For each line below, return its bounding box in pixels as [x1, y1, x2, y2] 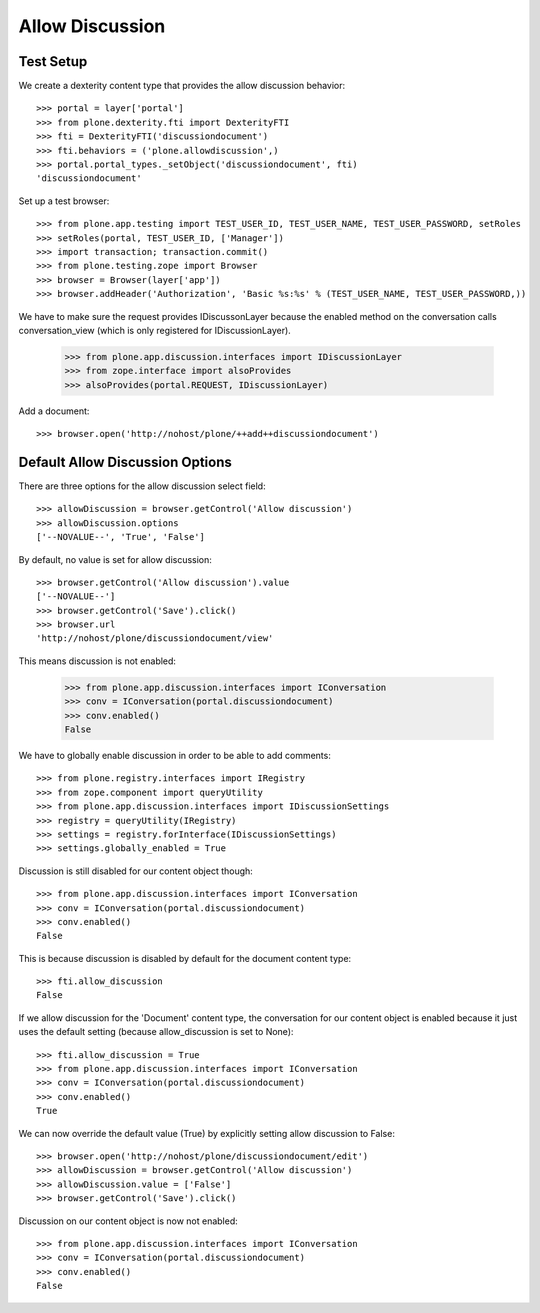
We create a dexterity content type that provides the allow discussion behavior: [18, 80, 346, 92]
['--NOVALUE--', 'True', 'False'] [36, 531, 205, 543]
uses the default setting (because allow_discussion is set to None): [18, 1026, 294, 1038]
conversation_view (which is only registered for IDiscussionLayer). [18, 324, 292, 336]
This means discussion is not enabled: [18, 655, 177, 667]
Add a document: [18, 405, 90, 417]
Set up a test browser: [18, 195, 110, 207]
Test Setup [18, 53, 88, 70]
